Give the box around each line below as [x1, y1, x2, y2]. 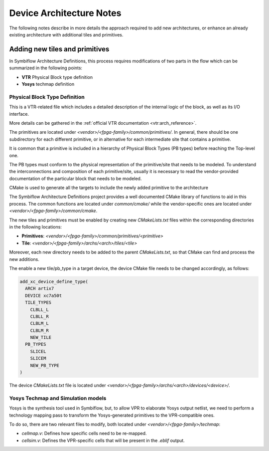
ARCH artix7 [25, 286, 54, 291]
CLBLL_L [30, 307, 49, 312]
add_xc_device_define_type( [19, 278, 88, 284]
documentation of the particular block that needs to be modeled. [9, 175, 142, 182]
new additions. [9, 256, 40, 262]
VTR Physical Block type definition [21, 74, 93, 80]
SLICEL [30, 348, 46, 354]
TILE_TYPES [25, 300, 52, 305]
